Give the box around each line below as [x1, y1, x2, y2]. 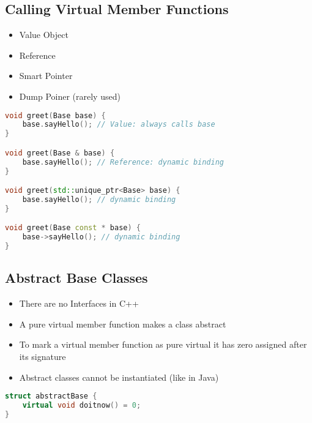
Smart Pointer [19, 69, 73, 82]
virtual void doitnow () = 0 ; [22, 401, 141, 410]
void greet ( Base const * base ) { [5, 223, 141, 233]
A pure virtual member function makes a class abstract [19, 317, 226, 330]
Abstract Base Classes [5, 268, 148, 287]
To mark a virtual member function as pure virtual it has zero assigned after [19, 338, 307, 351]
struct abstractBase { [5, 392, 97, 401]
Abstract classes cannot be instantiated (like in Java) [19, 370, 219, 383]
